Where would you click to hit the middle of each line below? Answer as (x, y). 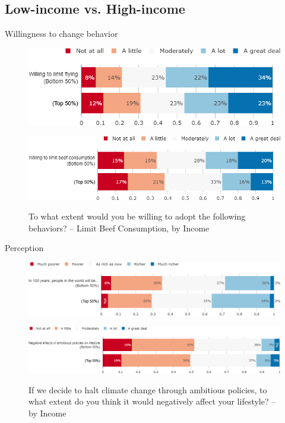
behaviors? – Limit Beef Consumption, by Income (119, 228)
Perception (24, 248)
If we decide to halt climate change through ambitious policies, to (148, 389)
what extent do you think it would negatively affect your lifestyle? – (152, 401)
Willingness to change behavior (61, 34)
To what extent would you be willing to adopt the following (137, 216)
